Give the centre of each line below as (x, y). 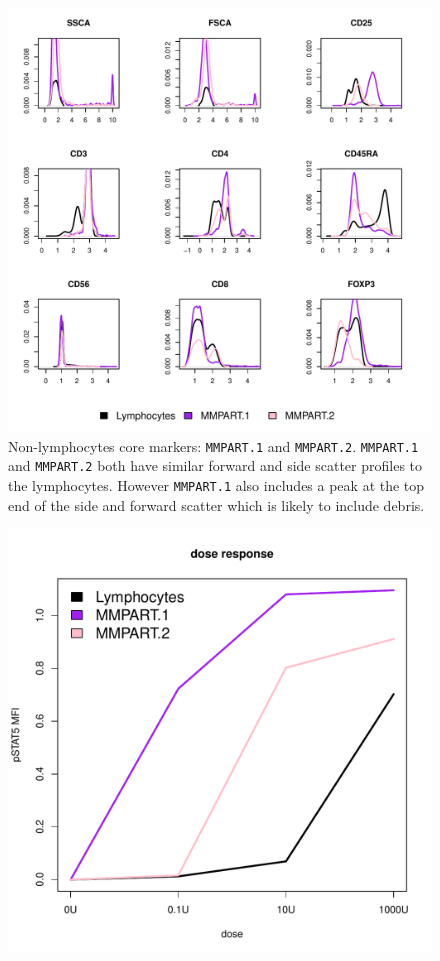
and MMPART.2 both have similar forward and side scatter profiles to (215, 465)
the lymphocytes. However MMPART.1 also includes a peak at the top (216, 484)
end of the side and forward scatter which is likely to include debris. (216, 504)
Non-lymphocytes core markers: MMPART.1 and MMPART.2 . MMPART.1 (213, 445)
